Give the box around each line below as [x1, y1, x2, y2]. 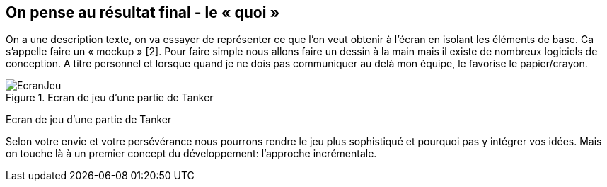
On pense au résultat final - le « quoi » [6, 4, 280, 21]
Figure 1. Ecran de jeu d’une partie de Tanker [6, 91, 214, 104]
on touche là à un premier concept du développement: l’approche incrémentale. [6, 147, 377, 160]
